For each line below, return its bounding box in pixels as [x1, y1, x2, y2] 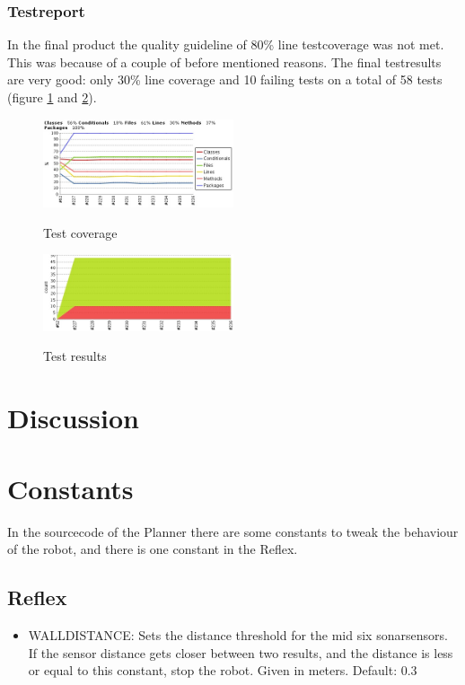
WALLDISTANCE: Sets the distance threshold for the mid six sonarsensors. [28, 625, 448, 644]
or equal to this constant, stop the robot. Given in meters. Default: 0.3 [28, 661, 417, 680]
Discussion [7, 400, 139, 436]
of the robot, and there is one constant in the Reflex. [7, 540, 298, 558]
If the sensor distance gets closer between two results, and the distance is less [28, 643, 453, 662]
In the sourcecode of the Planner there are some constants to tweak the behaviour [7, 522, 459, 540]
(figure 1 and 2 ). [7, 88, 97, 106]
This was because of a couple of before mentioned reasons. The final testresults [7, 52, 442, 71]
